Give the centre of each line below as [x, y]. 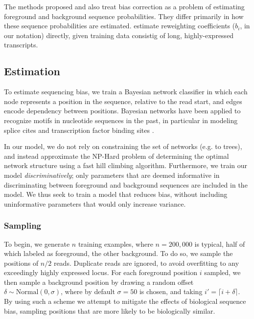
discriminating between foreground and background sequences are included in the [126, 184]
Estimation [32, 71]
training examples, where [115, 244]
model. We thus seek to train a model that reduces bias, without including [116, 194]
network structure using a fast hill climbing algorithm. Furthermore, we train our [126, 165]
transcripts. [21, 45]
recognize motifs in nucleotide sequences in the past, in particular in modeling [121, 120]
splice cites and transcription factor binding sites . [79, 130]
